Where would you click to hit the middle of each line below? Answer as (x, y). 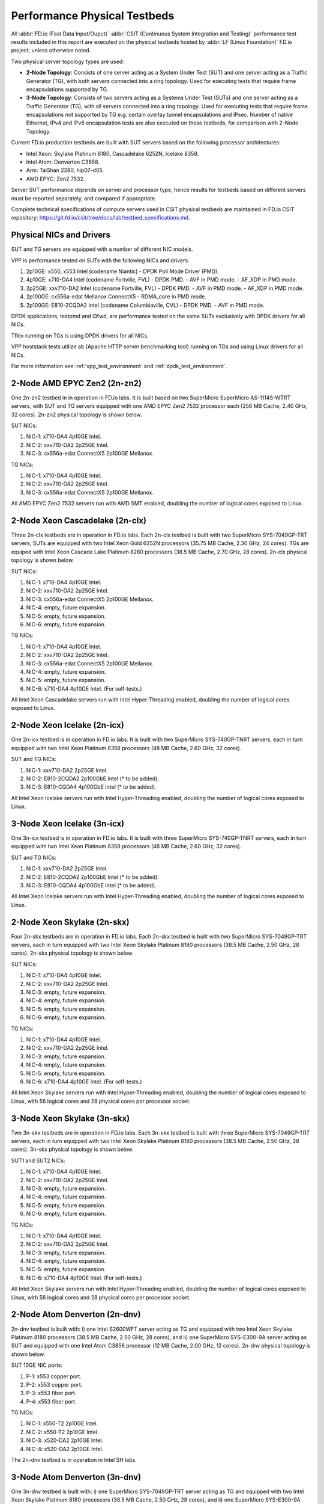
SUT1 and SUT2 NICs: (38, 1160)
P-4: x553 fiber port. (52, 1401)
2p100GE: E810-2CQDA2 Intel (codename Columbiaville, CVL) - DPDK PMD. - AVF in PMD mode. (145, 305)
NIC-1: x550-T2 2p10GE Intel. (62, 1423)
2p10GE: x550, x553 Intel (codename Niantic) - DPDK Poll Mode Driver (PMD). (122, 271)
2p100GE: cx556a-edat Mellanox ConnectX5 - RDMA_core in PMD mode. (116, 297)
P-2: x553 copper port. (54, 1384)
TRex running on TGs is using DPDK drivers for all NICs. (80, 335)
